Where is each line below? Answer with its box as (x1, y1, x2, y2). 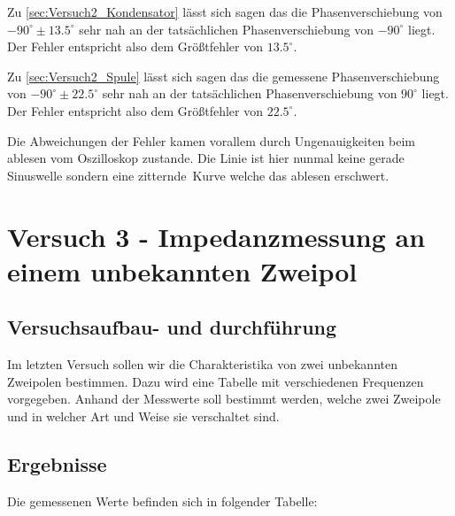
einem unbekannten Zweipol (7, 252, 358, 289)
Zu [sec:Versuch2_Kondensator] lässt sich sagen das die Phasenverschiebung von (7, 3, 443, 20)
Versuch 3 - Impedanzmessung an (7, 218, 426, 254)
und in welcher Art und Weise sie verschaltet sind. (7, 406, 280, 425)
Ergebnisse (7, 450, 107, 477)
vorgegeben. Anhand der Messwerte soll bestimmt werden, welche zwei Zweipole (7, 389, 441, 408)
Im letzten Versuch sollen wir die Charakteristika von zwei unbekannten (7, 355, 397, 374)
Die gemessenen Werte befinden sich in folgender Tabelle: (7, 491, 318, 510)
